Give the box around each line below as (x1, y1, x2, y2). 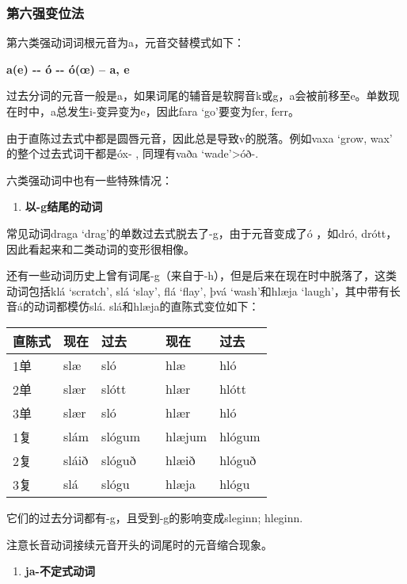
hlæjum (165, 427, 207, 446)
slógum (101, 427, 141, 446)
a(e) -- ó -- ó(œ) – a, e (6, 60, 130, 77)
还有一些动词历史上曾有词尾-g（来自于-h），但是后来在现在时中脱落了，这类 (6, 267, 397, 284)
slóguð (101, 451, 136, 470)
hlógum (219, 427, 261, 446)
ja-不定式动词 (25, 563, 95, 579)
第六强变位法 (6, 2, 85, 22)
